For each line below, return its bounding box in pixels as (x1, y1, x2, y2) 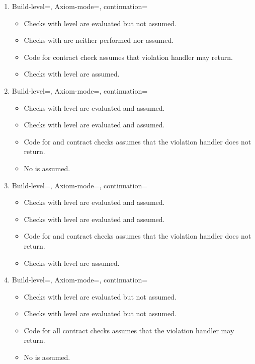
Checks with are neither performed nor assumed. (24, 35, 174, 45)
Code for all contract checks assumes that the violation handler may (24, 325, 234, 335)
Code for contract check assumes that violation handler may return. (24, 51, 233, 62)
